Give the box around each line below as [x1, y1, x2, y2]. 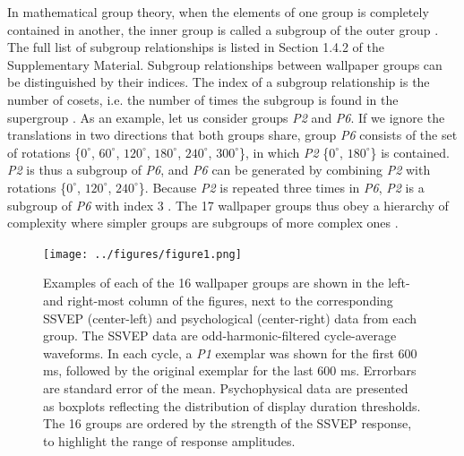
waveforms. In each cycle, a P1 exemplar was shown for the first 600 [43, 343, 417, 362]
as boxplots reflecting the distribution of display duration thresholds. [43, 396, 421, 415]
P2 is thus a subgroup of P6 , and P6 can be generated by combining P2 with [7, 160, 431, 179]
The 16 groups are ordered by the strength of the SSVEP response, [43, 414, 412, 433]
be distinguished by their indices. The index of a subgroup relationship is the [7, 73, 430, 91]
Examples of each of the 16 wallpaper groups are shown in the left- [43, 273, 410, 292]
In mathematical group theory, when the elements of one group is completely [7, 3, 429, 21]
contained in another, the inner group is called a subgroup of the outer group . [7, 20, 439, 39]
